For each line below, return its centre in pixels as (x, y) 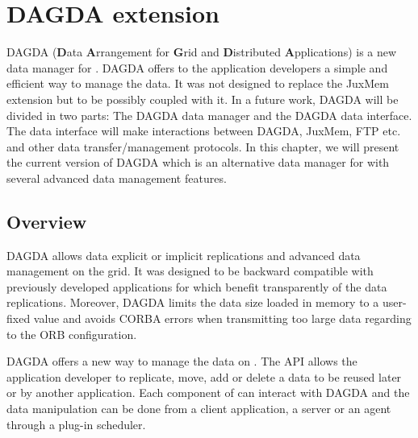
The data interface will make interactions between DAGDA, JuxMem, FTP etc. (204, 131)
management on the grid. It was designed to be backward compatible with (190, 271)
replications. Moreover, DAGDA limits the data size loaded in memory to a (193, 302)
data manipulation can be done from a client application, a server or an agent (199, 409)
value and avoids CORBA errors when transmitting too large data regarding (222, 318)
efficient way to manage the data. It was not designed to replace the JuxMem (198, 83)
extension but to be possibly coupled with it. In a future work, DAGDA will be (203, 99)
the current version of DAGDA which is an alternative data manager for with (198, 162)
